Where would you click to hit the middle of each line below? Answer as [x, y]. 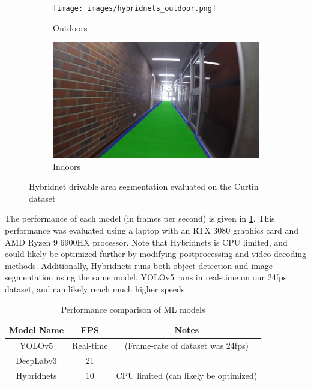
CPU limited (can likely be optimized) [187, 375]
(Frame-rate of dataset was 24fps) [186, 345]
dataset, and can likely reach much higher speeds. [96, 289]
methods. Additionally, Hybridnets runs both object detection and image [139, 265]
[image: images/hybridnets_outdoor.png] [135, 8]
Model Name [37, 330]
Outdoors [70, 27]
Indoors [67, 166]
